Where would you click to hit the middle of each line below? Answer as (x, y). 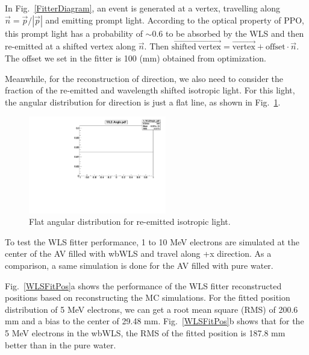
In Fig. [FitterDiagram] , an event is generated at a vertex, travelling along (143, 8)
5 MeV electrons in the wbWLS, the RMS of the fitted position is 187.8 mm (145, 332)
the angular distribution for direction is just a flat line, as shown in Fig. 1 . (143, 102)
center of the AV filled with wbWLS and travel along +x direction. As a (138, 253)
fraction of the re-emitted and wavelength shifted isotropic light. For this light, (150, 90)
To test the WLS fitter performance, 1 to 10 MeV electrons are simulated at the (152, 241)
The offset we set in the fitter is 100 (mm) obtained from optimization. (136, 58)
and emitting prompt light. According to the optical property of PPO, (175, 20)
